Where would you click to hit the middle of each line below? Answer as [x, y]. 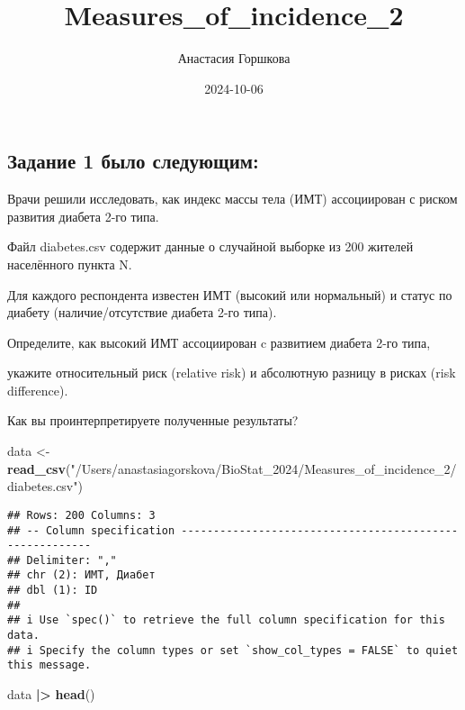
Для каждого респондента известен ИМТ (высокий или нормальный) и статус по [230, 294]
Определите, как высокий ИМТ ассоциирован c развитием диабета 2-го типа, [219, 342]
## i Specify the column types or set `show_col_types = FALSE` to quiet [233, 650]
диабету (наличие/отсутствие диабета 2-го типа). [142, 312]
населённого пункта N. [70, 264]
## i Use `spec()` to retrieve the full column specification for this [226, 620]
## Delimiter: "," [62, 560]
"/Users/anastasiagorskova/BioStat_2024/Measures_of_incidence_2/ [264, 468]
